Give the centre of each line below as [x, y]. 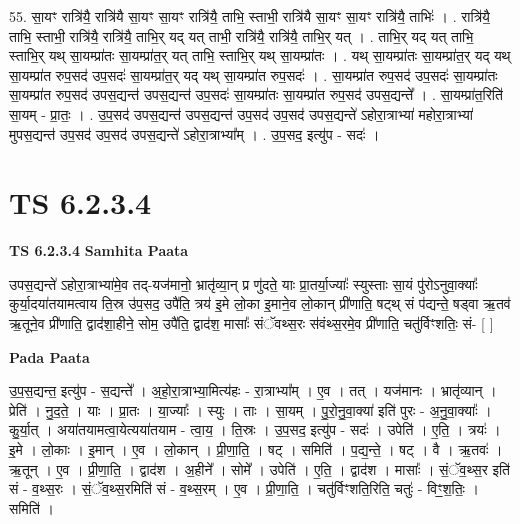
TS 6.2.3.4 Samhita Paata [99, 250]
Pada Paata [49, 356]
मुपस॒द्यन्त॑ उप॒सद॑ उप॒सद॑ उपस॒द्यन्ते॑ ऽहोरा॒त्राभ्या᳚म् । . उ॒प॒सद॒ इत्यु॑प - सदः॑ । [194, 133]
